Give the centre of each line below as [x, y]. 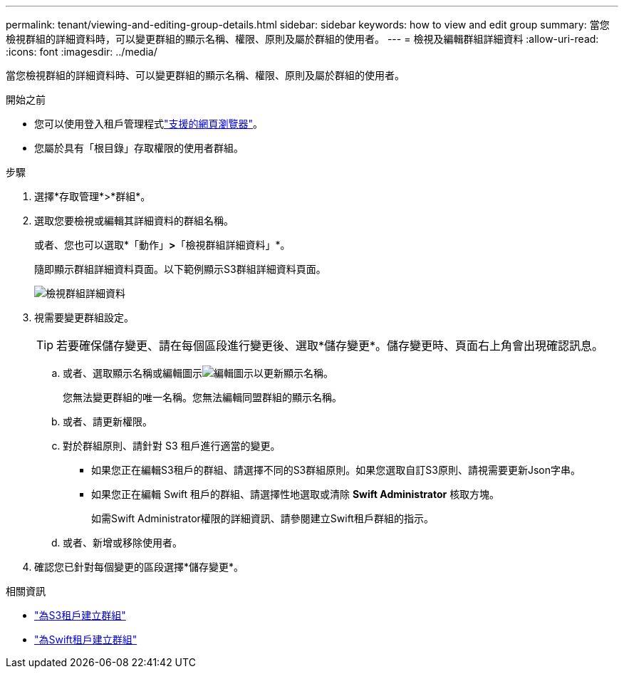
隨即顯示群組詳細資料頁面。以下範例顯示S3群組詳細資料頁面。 [180, 269]
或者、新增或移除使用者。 [123, 543]
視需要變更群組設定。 [84, 317]
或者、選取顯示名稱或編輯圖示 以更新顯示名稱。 [198, 373]
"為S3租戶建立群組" [80, 615]
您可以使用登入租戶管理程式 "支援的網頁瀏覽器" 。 [149, 124]
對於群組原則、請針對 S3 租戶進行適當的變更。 [172, 446]
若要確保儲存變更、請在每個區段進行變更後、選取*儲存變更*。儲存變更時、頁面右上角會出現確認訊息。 [330, 346]
